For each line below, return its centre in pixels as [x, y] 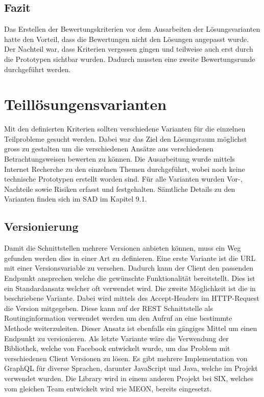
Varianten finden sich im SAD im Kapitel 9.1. [76, 199]
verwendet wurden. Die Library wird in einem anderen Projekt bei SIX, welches [129, 378]
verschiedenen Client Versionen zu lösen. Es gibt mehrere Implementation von [126, 358]
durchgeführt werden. [38, 69]
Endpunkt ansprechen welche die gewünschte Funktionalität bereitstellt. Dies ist [130, 278]
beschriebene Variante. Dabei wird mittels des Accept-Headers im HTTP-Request [132, 298]
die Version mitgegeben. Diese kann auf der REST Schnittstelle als [109, 308]
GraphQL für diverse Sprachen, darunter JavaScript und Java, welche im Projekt [131, 368]
